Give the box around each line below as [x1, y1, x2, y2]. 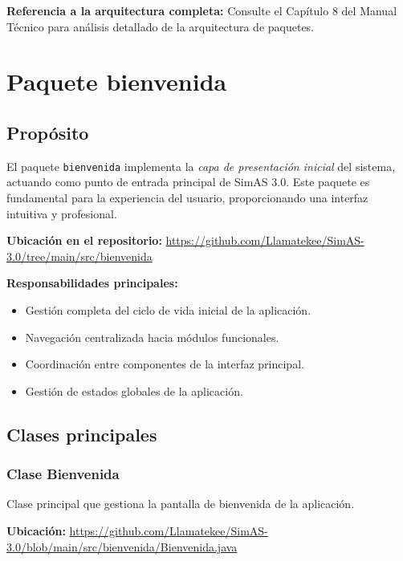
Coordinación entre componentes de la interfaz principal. [25, 356, 304, 372]
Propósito [6, 120, 89, 144]
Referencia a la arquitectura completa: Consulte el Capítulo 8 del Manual [6, 2, 397, 18]
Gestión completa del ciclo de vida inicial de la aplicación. [25, 301, 311, 318]
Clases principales [6, 421, 157, 446]
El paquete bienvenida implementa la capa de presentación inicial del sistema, [6, 157, 396, 174]
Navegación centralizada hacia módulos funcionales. [25, 328, 279, 345]
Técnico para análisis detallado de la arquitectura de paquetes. [6, 18, 315, 35]
